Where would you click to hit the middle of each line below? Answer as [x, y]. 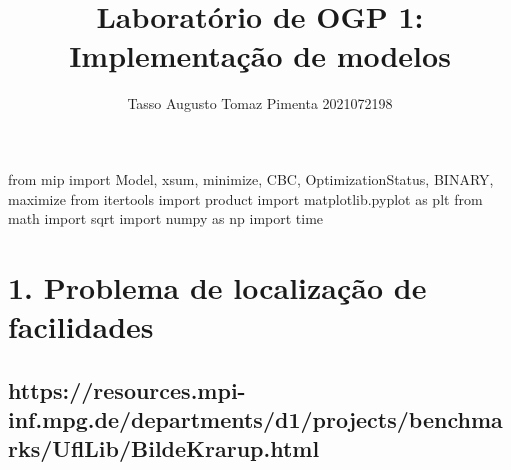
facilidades [81, 326]
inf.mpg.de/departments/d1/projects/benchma [255, 419]
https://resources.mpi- [127, 389]
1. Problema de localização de [217, 286]
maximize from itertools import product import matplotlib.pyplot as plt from [245, 198]
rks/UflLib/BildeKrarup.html [164, 448]
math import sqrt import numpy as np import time [166, 218]
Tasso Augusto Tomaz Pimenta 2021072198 [260, 103]
